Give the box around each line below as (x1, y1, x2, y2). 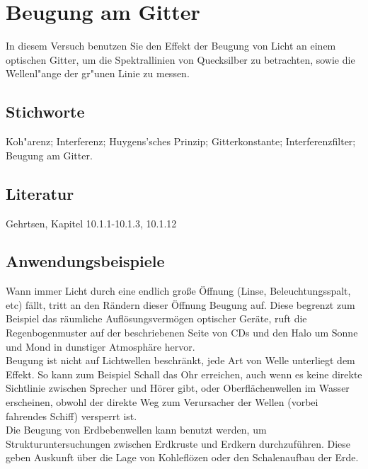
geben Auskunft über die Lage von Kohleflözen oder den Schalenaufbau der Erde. (6, 450, 359, 465)
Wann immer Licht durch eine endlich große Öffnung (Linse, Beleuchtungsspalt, (6, 283, 351, 298)
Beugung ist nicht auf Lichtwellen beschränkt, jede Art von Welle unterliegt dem (6, 353, 355, 368)
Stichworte (6, 101, 85, 123)
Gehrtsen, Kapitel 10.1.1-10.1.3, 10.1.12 (6, 215, 177, 230)
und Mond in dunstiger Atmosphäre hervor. (6, 339, 195, 354)
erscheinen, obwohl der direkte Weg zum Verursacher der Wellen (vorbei (6, 395, 318, 409)
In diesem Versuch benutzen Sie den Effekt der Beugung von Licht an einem (6, 38, 336, 53)
